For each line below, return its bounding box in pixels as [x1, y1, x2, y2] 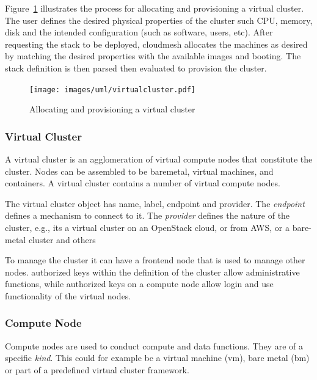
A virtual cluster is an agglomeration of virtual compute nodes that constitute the [5, 153, 313, 166]
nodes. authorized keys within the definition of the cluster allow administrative [5, 265, 300, 278]
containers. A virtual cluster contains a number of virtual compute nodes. [5, 177, 280, 189]
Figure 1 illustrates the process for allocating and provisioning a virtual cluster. [5, 2, 304, 14]
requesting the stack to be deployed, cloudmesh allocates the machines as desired [5, 37, 308, 50]
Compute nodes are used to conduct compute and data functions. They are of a [5, 339, 303, 352]
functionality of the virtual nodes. [5, 289, 131, 302]
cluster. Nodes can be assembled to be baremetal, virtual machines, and [5, 164, 274, 177]
